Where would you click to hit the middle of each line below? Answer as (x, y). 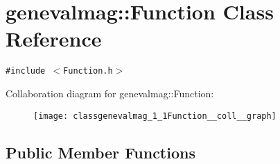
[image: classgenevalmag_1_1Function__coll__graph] (155, 116)
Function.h (88, 71)
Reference (54, 39)
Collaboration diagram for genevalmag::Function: (110, 93)
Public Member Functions (100, 152)
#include (26, 71)
